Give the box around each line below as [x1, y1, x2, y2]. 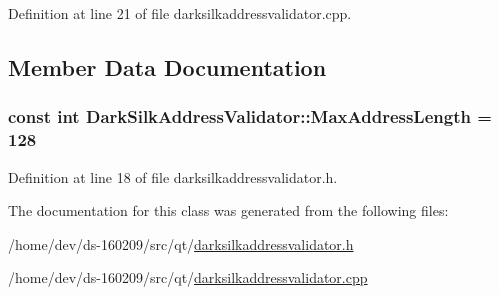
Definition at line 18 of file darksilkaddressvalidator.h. [8, 166, 338, 187]
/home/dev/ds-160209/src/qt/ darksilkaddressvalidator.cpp [8, 267, 368, 288]
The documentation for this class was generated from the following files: [8, 200, 449, 221]
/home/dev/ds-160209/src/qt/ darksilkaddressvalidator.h [8, 233, 354, 254]
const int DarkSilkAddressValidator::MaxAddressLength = [8, 104, 492, 129]
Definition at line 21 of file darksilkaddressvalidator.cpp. [8, 3, 352, 23]
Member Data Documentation [8, 51, 327, 82]
